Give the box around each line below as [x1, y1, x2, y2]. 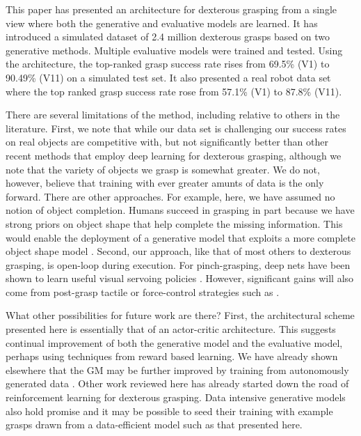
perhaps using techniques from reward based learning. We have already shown [6, 349, 338, 364]
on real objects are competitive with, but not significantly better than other [6, 134, 328, 149]
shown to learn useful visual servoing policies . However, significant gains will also [6, 271, 354, 286]
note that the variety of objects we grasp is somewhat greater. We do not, [6, 162, 320, 176]
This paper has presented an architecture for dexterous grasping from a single [6, 2, 337, 16]
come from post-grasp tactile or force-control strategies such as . [6, 284, 280, 299]
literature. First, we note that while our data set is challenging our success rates [6, 120, 346, 135]
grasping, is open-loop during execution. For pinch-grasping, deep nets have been [6, 257, 351, 272]
